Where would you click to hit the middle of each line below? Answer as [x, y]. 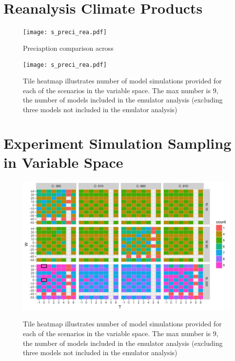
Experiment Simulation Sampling [117, 143]
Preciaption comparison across [68, 48]
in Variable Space [63, 162]
